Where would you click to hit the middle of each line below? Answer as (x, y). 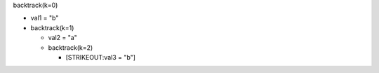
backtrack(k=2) (71, 47)
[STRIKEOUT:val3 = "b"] (101, 57)
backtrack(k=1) (52, 27)
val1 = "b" (45, 18)
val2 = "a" (62, 38)
